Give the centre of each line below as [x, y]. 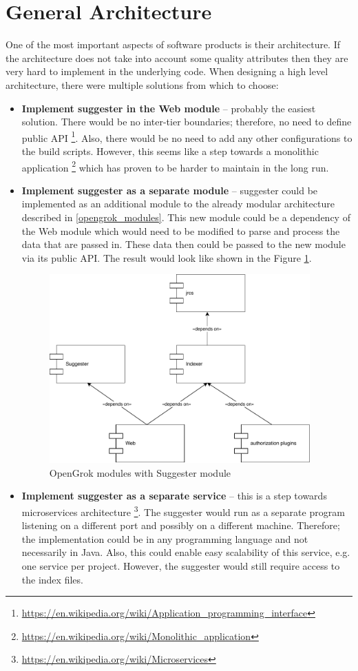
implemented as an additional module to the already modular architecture [178, 204]
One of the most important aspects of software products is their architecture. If [173, 44]
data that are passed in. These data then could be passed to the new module [183, 244]
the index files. [52, 579]
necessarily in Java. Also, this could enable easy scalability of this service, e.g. [186, 552]
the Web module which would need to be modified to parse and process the [181, 230]
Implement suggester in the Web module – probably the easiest [169, 108]
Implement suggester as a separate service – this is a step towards [174, 496]
